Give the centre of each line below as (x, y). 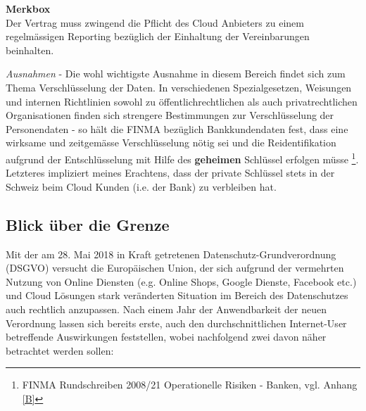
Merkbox (28, 8)
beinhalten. (30, 50)
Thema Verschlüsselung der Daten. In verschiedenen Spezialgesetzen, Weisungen (179, 87)
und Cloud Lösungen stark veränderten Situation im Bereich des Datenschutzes (177, 295)
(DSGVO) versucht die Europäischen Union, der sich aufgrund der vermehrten (175, 268)
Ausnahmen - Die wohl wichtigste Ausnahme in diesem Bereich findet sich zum (176, 74)
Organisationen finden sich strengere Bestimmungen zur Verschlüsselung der (170, 115)
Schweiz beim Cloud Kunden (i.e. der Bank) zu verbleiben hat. (141, 186)
